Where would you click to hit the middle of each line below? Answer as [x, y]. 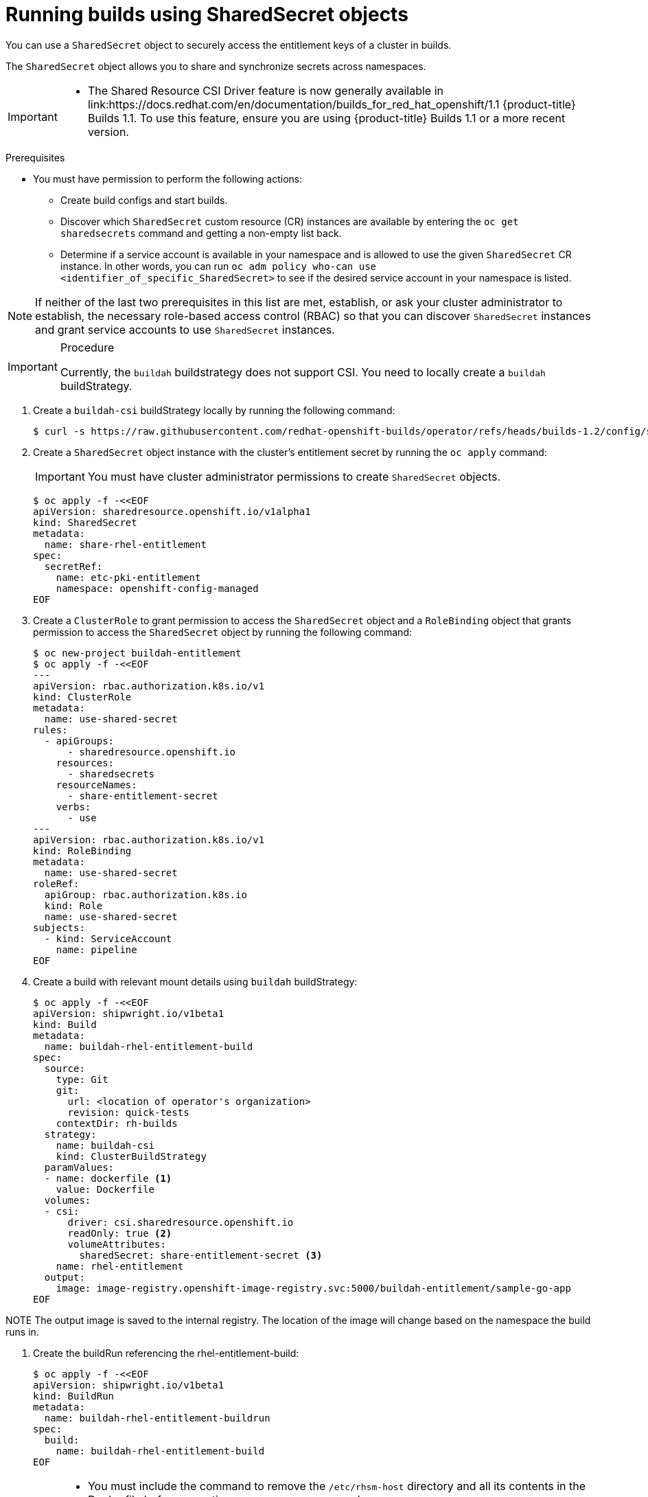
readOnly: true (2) [120, 1233]
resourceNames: [96, 785]
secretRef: [73, 566]
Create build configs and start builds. [144, 200]
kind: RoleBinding [82, 850]
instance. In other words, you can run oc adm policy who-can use [219, 266]
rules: [50, 730]
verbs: [73, 807]
